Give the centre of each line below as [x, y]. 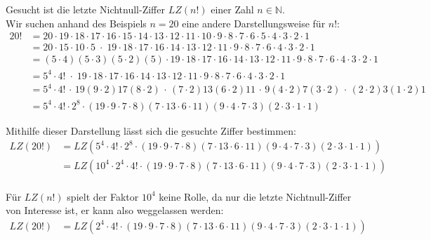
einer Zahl [232, 9]
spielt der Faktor [103, 196]
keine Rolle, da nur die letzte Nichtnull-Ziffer [255, 196]
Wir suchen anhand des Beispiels [76, 23]
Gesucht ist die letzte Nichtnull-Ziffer [85, 9]
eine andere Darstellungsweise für [254, 23]
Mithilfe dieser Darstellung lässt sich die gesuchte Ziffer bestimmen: [151, 130]
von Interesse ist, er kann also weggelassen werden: [115, 210]
